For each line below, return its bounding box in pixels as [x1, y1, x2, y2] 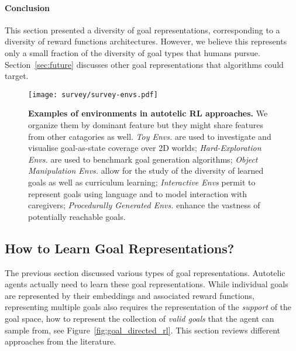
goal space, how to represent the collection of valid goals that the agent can [5, 312, 274, 324]
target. [5, 70, 29, 82]
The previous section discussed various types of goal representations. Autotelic [5, 266, 285, 278]
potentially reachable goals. [28, 210, 126, 222]
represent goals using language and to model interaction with [28, 187, 247, 199]
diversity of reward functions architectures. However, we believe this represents [5, 35, 287, 47]
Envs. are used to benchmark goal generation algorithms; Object [28, 153, 258, 165]
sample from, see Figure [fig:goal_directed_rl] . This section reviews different [5, 324, 280, 336]
